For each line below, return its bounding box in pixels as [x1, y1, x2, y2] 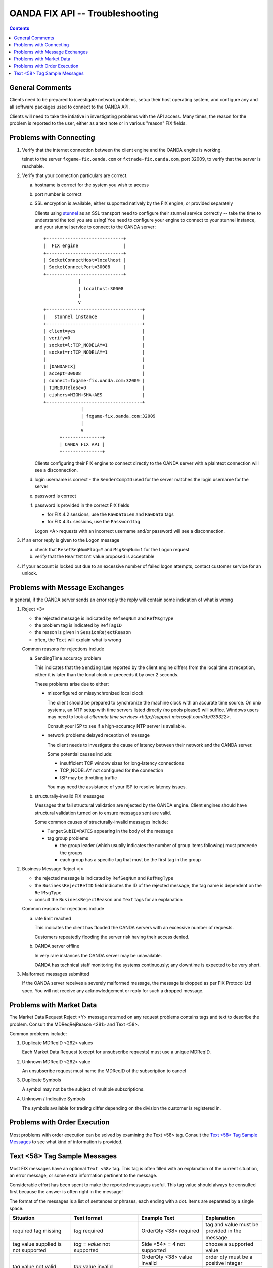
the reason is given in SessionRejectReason [34, 629, 131, 636]
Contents [9, 25, 30, 31]
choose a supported [205, 1241, 254, 1248]
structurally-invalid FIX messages [34, 793, 105, 799]
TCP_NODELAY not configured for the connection [60, 767, 164, 773]
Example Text [141, 1215, 174, 1222]
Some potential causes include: [47, 751, 113, 757]
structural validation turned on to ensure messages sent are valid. [34, 809, 171, 816]
